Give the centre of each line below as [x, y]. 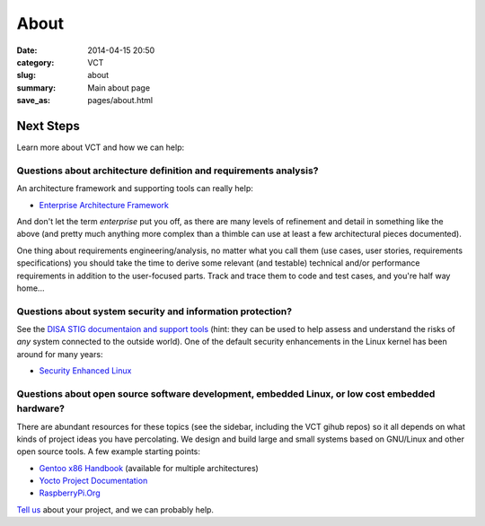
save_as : [34, 101]
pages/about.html [120, 101]
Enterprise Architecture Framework [104, 205]
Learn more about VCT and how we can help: [100, 147]
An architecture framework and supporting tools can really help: [135, 188]
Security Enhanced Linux [85, 371]
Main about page [119, 88]
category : [35, 62]
